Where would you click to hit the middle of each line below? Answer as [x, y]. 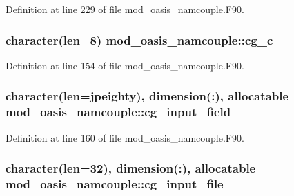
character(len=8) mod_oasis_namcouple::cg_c [139, 40]
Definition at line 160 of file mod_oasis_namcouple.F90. [125, 137]
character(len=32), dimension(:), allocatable [131, 168]
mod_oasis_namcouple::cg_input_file [115, 183]
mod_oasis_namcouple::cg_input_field [118, 112]
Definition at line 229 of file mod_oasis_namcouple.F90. [125, 9]
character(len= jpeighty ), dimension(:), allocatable [147, 96]
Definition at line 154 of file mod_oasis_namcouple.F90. [125, 65]
